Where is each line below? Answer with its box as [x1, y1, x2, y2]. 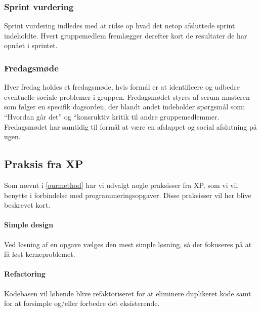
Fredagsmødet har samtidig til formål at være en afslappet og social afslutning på [4, 121, 257, 132]
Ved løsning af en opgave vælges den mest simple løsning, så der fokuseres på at [4, 239, 252, 249]
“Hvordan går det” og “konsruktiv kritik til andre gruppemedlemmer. [4, 111, 220, 122]
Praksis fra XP [4, 156, 83, 172]
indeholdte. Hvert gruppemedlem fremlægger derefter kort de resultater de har [4, 30, 247, 41]
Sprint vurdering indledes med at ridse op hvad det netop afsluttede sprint [4, 20, 235, 31]
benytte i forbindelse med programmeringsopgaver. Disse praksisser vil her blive [4, 189, 251, 200]
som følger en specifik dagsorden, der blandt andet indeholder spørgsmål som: [4, 101, 245, 112]
